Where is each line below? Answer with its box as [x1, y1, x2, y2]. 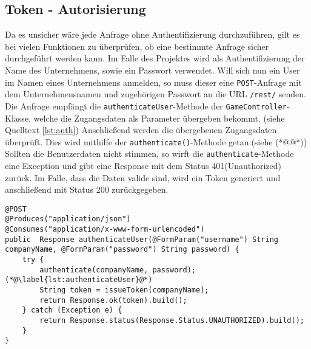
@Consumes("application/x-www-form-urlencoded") [5, 225, 205, 234]
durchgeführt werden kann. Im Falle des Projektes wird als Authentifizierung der [5, 52, 305, 64]
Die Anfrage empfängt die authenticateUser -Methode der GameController [5, 99, 287, 112]
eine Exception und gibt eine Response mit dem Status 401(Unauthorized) [5, 159, 282, 172]
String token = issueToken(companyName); [39, 286, 209, 295]
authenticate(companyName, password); [39, 265, 196, 274]
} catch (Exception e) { [22, 306, 122, 315]
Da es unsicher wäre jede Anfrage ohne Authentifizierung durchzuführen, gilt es [5, 28, 300, 41]
